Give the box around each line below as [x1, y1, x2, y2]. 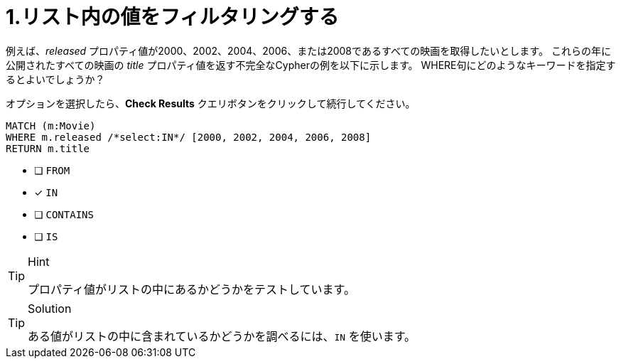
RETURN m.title [6, 142, 90, 154]
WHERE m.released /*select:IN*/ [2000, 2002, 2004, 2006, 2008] [6, 131, 372, 143]
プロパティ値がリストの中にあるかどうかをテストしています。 [28, 282, 355, 296]
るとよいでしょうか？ [6, 73, 105, 85]
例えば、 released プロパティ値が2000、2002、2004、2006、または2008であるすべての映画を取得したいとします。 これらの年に [6, 44, 611, 57]
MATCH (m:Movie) [6, 119, 96, 132]
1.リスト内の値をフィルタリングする [6, 5, 339, 29]
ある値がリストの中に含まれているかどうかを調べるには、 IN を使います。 [28, 328, 416, 343]
